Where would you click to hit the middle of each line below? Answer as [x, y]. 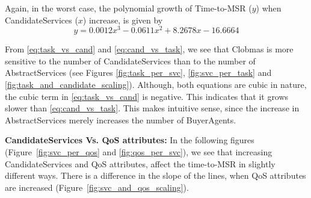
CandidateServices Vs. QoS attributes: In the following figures [130, 140]
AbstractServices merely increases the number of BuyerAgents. [121, 119]
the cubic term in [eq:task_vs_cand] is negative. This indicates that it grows [147, 96]
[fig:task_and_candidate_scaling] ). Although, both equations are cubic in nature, [156, 85]
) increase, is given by [123, 20]
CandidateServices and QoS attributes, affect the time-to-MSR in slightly [140, 163]
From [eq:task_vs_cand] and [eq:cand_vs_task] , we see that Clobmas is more [149, 49]
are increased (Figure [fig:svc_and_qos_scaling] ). [97, 187]
